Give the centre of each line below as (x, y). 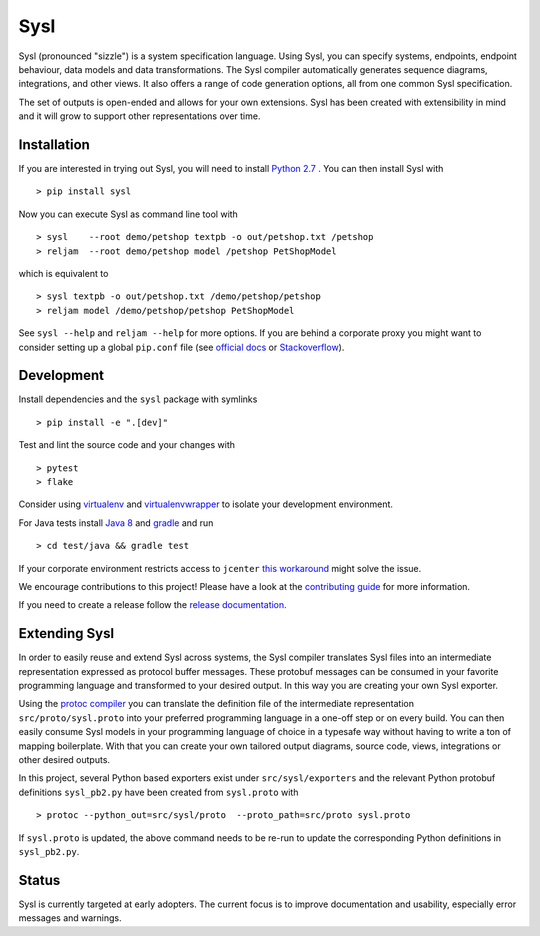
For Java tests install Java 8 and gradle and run (116, 522)
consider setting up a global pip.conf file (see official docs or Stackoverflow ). (181, 347)
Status (39, 880)
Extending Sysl (66, 633)
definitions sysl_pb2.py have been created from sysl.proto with (158, 792)
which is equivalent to (63, 273)
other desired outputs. (64, 759)
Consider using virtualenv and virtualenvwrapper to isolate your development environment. (206, 504)
